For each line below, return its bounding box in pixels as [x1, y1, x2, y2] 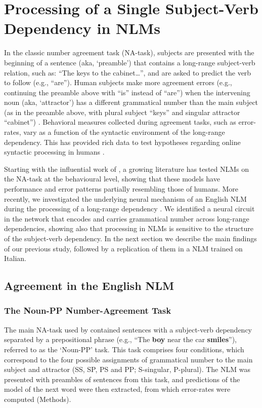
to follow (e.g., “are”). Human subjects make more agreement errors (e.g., [4, 77, 232, 88]
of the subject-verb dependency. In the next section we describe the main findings [4, 233, 257, 243]
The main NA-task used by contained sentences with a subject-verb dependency [4, 324, 252, 335]
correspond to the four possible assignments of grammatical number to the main [4, 354, 253, 364]
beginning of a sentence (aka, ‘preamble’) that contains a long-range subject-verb [4, 57, 255, 67]
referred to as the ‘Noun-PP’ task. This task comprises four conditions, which [4, 344, 244, 354]
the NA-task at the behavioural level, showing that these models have [4, 173, 220, 184]
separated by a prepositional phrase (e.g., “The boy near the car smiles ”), [4, 334, 237, 345]
